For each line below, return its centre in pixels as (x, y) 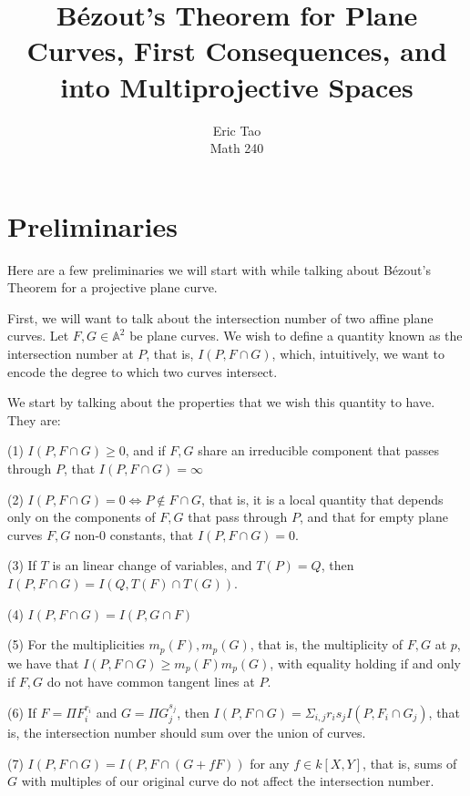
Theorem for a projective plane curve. (112, 287)
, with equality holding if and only (365, 663)
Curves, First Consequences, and (237, 51)
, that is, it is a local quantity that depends (322, 499)
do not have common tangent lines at (151, 682)
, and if (145, 450)
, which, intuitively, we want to (358, 353)
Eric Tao (237, 130)
